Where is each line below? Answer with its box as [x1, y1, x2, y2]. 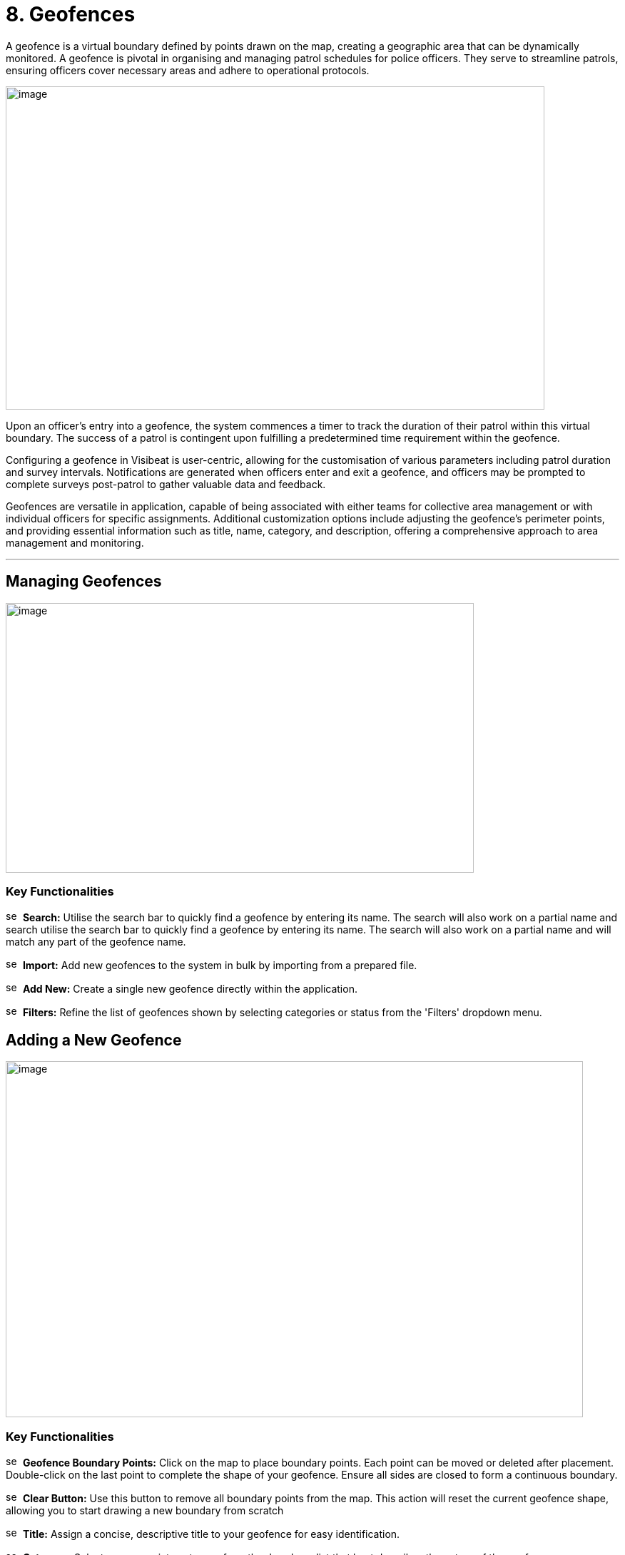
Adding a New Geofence [6, 1030, 182, 1049]
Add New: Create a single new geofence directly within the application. [22, 983, 357, 996]
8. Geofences [6, 2, 136, 26]
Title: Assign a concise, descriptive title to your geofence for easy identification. [22, 1527, 400, 1540]
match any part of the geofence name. [6, 936, 186, 948]
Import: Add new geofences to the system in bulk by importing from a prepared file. [22, 959, 417, 972]
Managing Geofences [6, 572, 162, 591]
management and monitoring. [6, 536, 144, 549]
